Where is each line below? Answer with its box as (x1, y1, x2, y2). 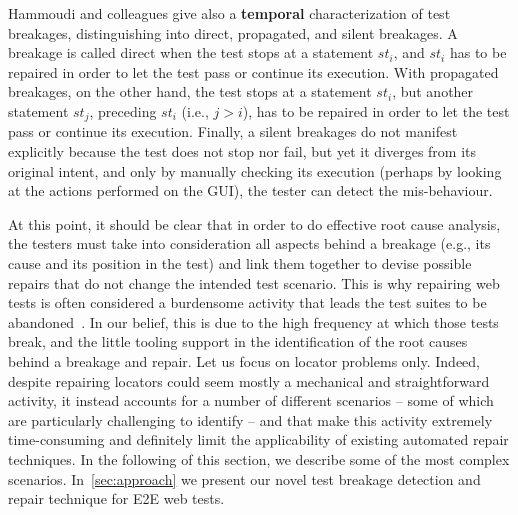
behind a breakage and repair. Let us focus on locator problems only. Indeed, (8, 350, 480, 371)
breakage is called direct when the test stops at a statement (8, 42, 374, 63)
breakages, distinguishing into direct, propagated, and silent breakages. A (8, 22, 458, 43)
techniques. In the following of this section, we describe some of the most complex (8, 448, 510, 469)
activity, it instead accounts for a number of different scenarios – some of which (8, 390, 494, 411)
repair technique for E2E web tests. (8, 488, 225, 509)
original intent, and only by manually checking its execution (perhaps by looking (8, 160, 502, 181)
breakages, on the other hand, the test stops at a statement (8, 81, 372, 102)
